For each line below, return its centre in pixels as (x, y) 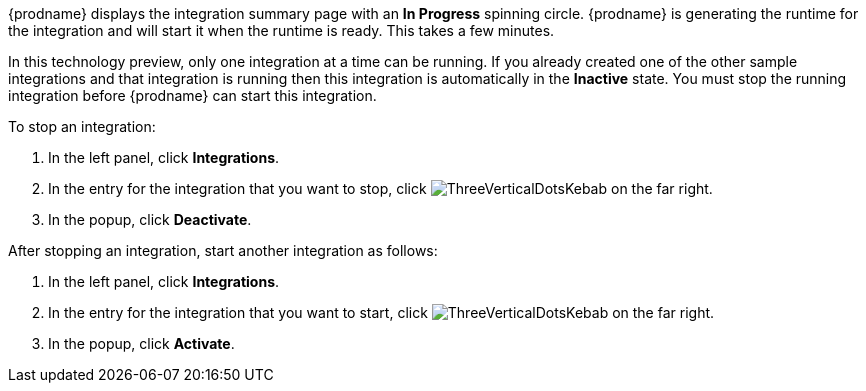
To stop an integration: (82, 126)
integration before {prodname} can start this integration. (192, 95)
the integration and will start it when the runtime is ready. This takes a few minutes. (281, 30)
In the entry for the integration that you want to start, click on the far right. (381, 312)
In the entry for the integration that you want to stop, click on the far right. (380, 188)
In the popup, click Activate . (141, 343)
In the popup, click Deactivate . (150, 219)
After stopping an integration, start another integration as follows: (223, 250)
